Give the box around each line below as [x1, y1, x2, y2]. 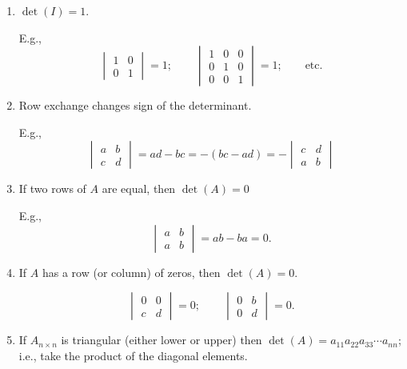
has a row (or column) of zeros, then [42, 263, 221, 280]
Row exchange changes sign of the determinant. [18, 97, 252, 114]
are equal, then [102, 180, 176, 197]
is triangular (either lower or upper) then [61, 331, 262, 348]
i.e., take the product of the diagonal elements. [18, 347, 248, 363]
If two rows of [18, 180, 86, 197]
